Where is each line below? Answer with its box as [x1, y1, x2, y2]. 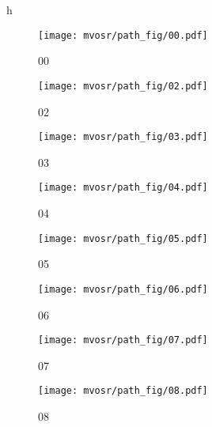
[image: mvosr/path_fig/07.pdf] [38, 334, 208, 346]
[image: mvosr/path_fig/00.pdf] [38, 29, 208, 41]
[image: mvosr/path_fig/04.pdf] [38, 182, 208, 194]
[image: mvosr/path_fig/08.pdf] [38, 385, 208, 397]
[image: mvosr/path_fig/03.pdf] [38, 131, 208, 143]
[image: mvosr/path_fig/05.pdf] [38, 232, 208, 244]
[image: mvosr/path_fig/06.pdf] [38, 283, 208, 295]
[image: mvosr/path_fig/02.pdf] [38, 80, 208, 92]
